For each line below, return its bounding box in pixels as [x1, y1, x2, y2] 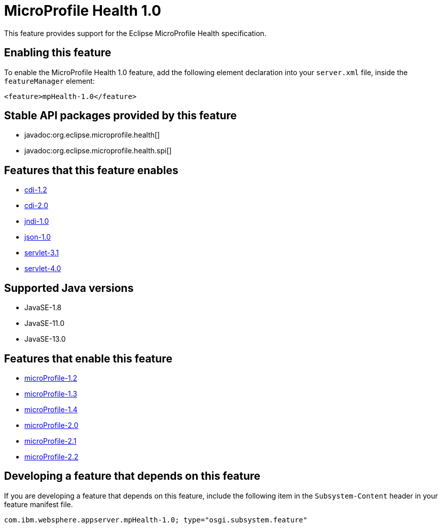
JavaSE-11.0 [24, 319, 65, 328]
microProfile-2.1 [24, 436, 77, 445]
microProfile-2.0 [24, 420, 79, 430]
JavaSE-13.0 [24, 335, 66, 344]
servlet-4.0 [24, 264, 61, 273]
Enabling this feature [4, 46, 112, 59]
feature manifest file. [4, 500, 73, 509]
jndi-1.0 [24, 217, 49, 226]
